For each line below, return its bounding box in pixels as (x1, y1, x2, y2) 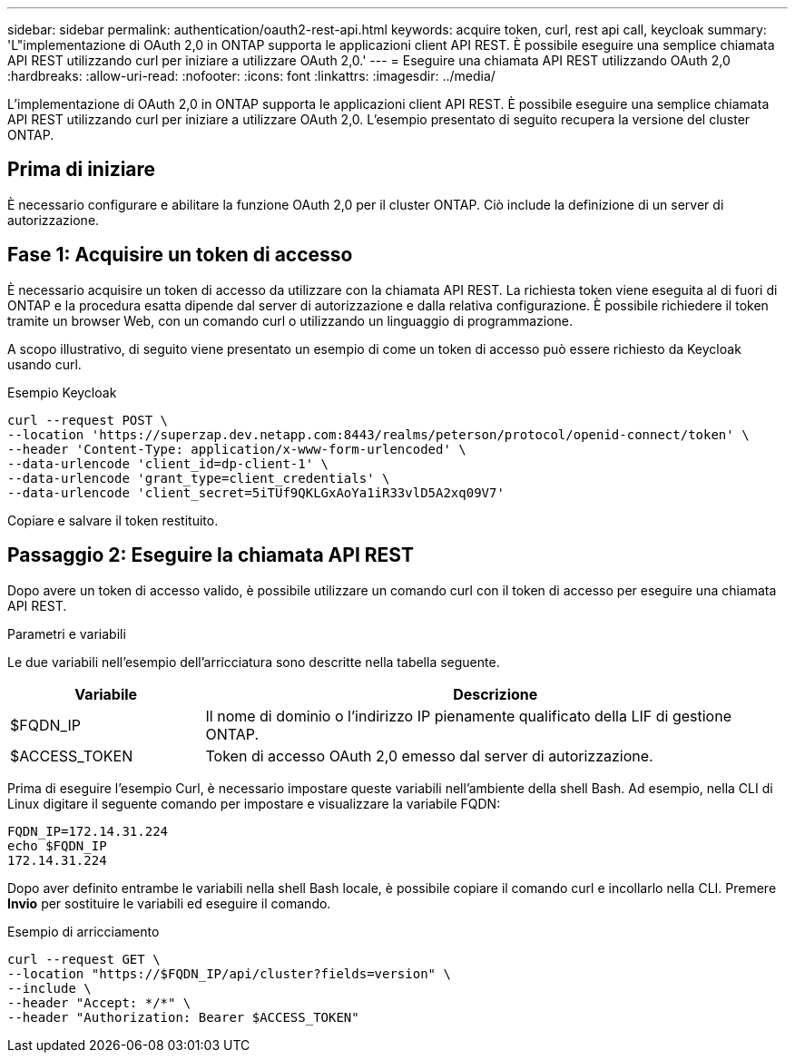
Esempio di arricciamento (7, 923, 160, 939)
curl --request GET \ (7, 951, 161, 967)
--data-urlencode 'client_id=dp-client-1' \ (7, 456, 329, 471)
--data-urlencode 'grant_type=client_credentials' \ (7, 470, 390, 486)
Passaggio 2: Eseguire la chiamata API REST (7, 544, 414, 567)
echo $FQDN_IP (7, 838, 107, 853)
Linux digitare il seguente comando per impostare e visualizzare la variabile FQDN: (7, 795, 501, 811)
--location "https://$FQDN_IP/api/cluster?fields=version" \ (7, 966, 451, 981)
